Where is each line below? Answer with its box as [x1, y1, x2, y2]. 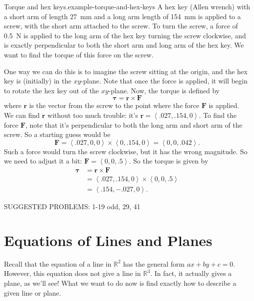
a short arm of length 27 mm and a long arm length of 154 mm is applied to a [4, 11, 241, 21]
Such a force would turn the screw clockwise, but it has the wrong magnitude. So [4, 146, 248, 156]
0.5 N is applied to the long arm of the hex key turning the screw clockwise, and [4, 30, 246, 40]
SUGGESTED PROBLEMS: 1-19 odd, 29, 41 [4, 201, 140, 211]
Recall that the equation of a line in [4, 258, 112, 269]
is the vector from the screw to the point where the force [29, 100, 199, 110]
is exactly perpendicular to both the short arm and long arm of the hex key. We [4, 40, 244, 50]
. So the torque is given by [129, 156, 208, 166]
